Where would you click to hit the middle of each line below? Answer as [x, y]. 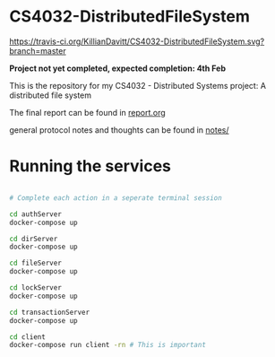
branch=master [38, 50]
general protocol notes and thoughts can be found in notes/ [120, 130]
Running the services [90, 166]
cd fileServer [36, 263]
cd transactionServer [50, 312]
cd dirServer [34, 239]
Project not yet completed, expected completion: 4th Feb [118, 68]
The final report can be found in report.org [87, 112]
